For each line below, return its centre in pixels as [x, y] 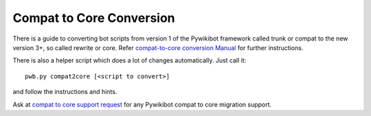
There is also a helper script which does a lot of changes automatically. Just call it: [130, 60]
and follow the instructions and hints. [65, 92]
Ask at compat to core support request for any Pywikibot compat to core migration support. [142, 104]
